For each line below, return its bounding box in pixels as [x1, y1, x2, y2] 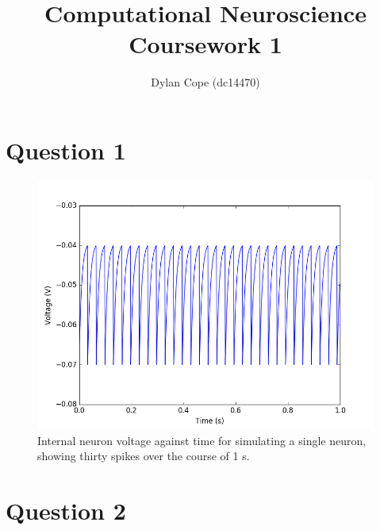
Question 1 [6, 133, 126, 166]
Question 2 [6, 494, 126, 527]
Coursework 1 [129, 28, 282, 60]
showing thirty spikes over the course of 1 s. [37, 447, 250, 464]
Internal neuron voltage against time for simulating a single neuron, [37, 432, 367, 448]
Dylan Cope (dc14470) [151, 74, 260, 90]
